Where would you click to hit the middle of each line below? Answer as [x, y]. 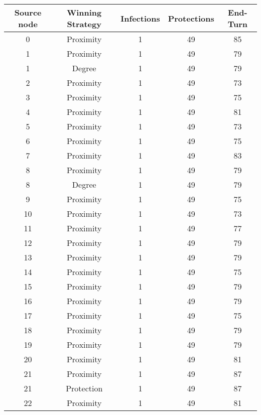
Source [28, 12]
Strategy [84, 24]
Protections [191, 18]
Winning [84, 12]
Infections [140, 18]
